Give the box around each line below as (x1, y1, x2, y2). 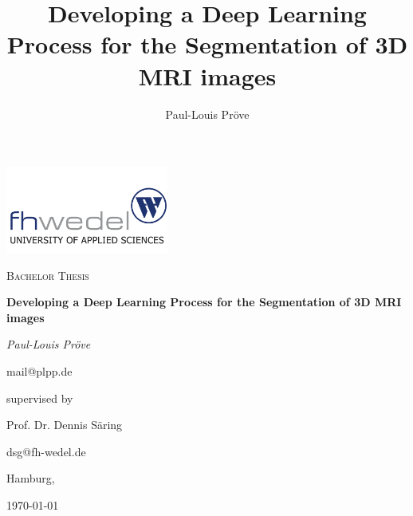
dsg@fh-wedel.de (6, 443, 86, 459)
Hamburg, (6, 470, 55, 486)
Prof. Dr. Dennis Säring (6, 416, 123, 433)
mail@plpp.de (6, 363, 73, 379)
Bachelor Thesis (6, 266, 89, 283)
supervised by (6, 389, 73, 406)
